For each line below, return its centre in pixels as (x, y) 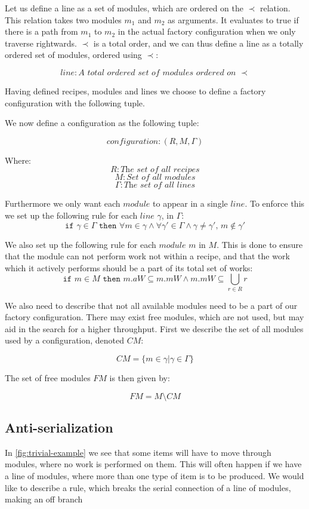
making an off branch (44, 499)
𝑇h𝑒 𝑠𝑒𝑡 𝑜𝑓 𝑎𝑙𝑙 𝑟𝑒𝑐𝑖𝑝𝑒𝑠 (160, 170)
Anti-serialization (59, 427)
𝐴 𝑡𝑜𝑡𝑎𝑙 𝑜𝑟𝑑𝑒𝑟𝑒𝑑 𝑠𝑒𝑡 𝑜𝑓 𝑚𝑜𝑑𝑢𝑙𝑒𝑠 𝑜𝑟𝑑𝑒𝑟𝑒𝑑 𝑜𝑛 (157, 73)
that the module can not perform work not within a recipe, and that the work (147, 256)
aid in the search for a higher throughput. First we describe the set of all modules (154, 328)
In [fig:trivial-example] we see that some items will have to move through (138, 452)
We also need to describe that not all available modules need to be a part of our (151, 305)
